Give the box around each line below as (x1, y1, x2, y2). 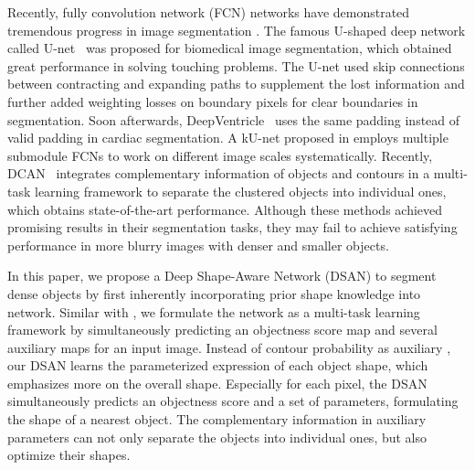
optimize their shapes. (7, 445, 131, 465)
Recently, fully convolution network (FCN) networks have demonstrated (7, 3, 410, 21)
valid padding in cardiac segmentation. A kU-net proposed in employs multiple (7, 128, 449, 147)
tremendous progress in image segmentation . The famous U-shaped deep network (7, 20, 466, 39)
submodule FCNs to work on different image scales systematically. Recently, (7, 145, 433, 165)
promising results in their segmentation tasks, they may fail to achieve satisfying (7, 218, 458, 237)
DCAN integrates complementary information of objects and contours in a (7, 164, 430, 183)
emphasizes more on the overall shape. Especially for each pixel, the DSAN (7, 373, 427, 392)
